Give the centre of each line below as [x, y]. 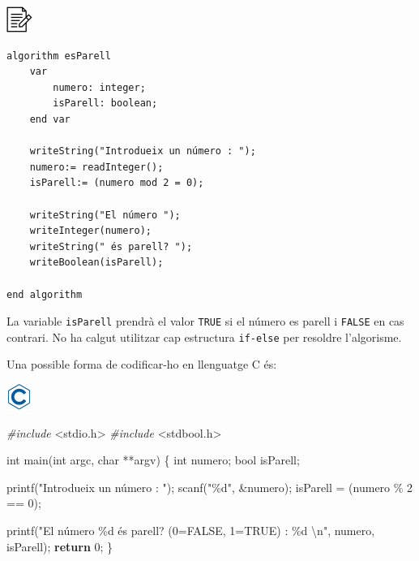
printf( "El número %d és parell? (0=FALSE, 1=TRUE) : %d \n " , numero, [191, 530]
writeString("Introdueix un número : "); [143, 151]
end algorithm [45, 294]
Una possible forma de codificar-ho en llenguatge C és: [142, 364]
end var [50, 119]
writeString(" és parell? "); [111, 246]
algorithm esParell [59, 56]
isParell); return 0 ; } [60, 546]
